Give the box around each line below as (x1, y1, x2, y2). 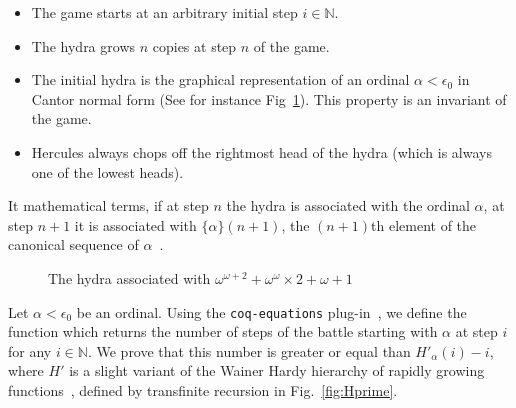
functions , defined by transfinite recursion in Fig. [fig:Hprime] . (8, 379, 398, 400)
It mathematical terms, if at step (8, 195, 209, 216)
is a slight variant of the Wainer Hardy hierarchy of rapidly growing (69, 360, 485, 381)
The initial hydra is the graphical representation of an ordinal (31, 69, 410, 90)
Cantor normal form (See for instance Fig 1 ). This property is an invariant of (31, 88, 507, 109)
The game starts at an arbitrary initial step (31, 2, 298, 22)
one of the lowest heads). (31, 161, 184, 182)
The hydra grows (31, 35, 136, 56)
